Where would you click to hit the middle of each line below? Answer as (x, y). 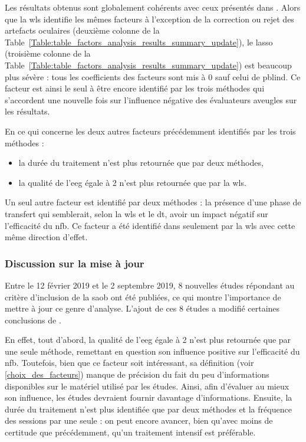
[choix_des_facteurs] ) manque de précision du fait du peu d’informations (137, 374)
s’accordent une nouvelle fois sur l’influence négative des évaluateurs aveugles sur (151, 99)
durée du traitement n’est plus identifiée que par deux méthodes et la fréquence (148, 409)
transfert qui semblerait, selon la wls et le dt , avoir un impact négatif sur (136, 213)
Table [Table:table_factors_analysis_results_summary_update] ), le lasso (139, 42)
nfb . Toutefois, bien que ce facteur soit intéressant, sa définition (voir (129, 363)
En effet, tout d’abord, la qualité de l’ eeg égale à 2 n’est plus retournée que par (148, 340)
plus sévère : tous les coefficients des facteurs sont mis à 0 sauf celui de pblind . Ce (153, 76)
